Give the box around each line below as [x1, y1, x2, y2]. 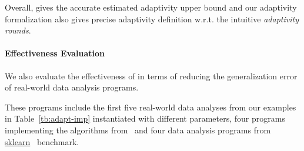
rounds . [5, 24, 31, 36]
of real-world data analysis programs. [5, 81, 139, 93]
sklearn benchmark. [5, 135, 79, 147]
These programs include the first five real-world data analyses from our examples [5, 100, 296, 113]
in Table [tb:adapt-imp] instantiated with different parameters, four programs [5, 112, 285, 125]
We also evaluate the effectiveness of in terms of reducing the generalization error [5, 69, 298, 82]
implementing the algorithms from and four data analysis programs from [5, 123, 271, 136]
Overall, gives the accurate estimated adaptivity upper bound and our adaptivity [5, 1, 297, 13]
